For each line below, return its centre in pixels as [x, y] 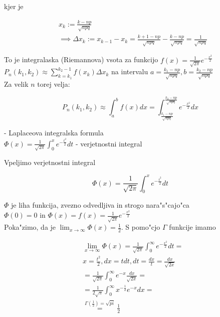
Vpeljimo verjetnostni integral [50, 162]
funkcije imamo [192, 227]
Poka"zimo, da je [30, 227]
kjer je [14, 6]
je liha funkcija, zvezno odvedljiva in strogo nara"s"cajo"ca [100, 205]
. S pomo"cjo [141, 227]
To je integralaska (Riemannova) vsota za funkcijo [81, 59]
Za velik [16, 84]
